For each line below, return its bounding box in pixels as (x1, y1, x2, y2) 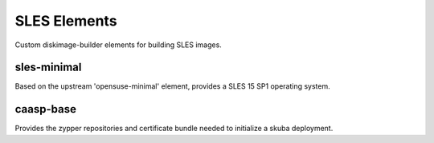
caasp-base (14, 102, 76, 116)
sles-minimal (14, 61, 82, 74)
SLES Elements (14, 12, 117, 30)
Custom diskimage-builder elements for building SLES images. (14, 40, 223, 50)
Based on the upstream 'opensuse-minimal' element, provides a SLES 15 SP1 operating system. (14, 81, 330, 91)
